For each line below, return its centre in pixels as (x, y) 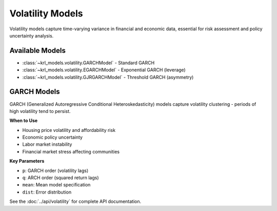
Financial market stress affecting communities (71, 151)
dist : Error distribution (47, 192)
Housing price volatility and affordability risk (69, 130)
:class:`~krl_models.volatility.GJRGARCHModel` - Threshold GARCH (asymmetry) (108, 77)
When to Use (24, 121)
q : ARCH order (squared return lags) (61, 178)
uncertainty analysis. (32, 35)
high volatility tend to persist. (40, 111)
